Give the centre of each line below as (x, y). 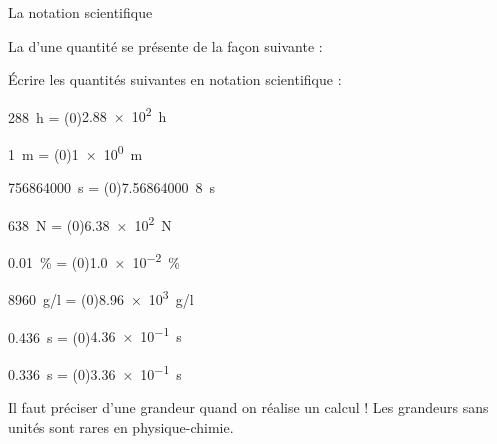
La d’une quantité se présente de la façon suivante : (165, 45)
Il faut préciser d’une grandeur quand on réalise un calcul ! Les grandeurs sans (248, 407)
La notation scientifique (80, 12)
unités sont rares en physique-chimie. (121, 426)
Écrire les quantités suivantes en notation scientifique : (175, 79)
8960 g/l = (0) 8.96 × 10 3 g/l (101, 298)
